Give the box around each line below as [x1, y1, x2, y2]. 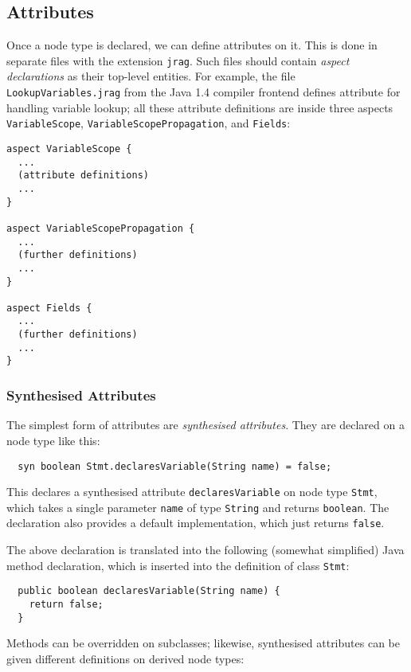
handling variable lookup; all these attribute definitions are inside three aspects [6, 99, 393, 115]
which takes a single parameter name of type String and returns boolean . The [6, 498, 389, 515]
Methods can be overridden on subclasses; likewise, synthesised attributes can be [6, 635, 400, 651]
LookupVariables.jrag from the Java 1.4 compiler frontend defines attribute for [6, 84, 401, 100]
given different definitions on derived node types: [6, 650, 245, 666]
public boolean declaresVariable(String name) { [18, 585, 280, 597]
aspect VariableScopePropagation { [6, 222, 195, 234]
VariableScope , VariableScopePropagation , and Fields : [6, 115, 291, 131]
